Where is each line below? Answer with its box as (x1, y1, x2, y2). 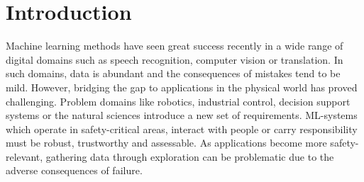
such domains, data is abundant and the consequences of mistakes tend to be (6, 66, 341, 81)
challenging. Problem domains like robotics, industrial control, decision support (6, 93, 351, 108)
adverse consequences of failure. (6, 163, 143, 178)
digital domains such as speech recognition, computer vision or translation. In (6, 52, 343, 67)
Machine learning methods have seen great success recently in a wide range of (6, 38, 343, 53)
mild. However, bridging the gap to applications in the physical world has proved (6, 79, 358, 94)
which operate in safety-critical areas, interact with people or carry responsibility (6, 121, 358, 136)
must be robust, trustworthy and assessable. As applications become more (6, 135, 327, 150)
